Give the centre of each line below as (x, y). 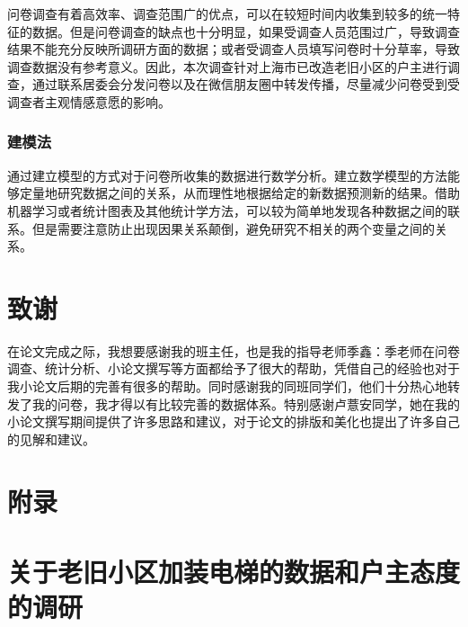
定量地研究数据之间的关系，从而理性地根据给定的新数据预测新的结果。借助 (239, 193)
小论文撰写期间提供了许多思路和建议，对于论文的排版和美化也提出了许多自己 (234, 421)
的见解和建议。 (51, 439)
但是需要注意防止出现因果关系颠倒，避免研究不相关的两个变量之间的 (233, 228)
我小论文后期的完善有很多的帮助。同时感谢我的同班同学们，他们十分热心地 (227, 386)
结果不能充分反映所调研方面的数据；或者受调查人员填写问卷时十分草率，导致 (234, 49)
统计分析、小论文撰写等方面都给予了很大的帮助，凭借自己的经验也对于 (252, 368)
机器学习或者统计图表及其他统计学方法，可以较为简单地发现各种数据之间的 (227, 210)
